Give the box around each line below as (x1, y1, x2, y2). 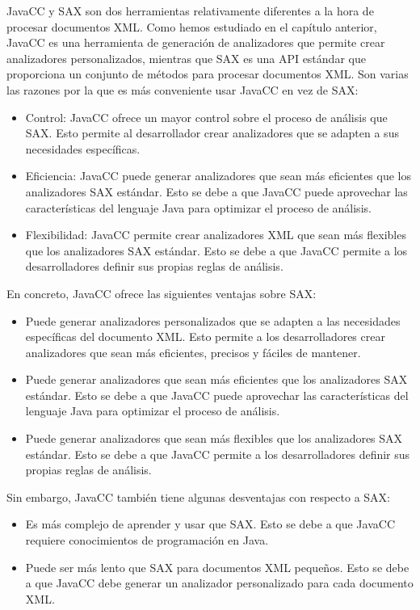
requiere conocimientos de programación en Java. (25, 532, 269, 549)
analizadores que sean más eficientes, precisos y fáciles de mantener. (25, 343, 361, 360)
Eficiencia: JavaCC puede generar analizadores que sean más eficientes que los (25, 167, 412, 184)
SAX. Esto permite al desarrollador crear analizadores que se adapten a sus (25, 124, 399, 141)
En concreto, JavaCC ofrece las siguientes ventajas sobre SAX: (6, 284, 317, 301)
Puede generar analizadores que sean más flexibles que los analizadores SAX (25, 430, 403, 447)
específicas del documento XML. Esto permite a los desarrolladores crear (25, 328, 385, 345)
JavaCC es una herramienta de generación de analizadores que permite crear (6, 34, 385, 51)
